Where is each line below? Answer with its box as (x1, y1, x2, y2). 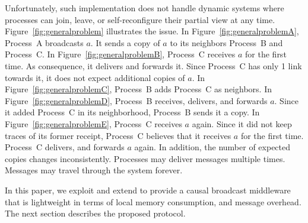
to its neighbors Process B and (170, 36, 283, 49)
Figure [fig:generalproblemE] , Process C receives (5, 117, 182, 130)
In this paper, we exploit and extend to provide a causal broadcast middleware (5, 183, 291, 196)
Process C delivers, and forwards (5, 141, 125, 153)
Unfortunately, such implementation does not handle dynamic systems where (5, 2, 284, 14)
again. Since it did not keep (192, 117, 292, 130)
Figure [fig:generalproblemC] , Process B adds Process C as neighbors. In (5, 83, 272, 95)
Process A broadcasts (5, 36, 84, 49)
